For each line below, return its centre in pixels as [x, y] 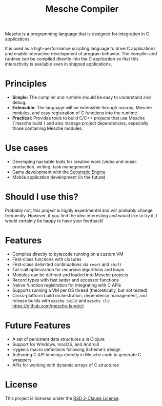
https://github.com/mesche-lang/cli [48, 305]
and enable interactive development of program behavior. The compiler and [81, 54]
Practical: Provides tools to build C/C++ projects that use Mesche [78, 118]
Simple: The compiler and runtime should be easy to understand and [81, 97]
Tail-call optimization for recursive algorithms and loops [68, 269]
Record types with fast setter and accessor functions [65, 280]
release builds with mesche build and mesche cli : [61, 301]
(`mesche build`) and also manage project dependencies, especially [80, 123]
